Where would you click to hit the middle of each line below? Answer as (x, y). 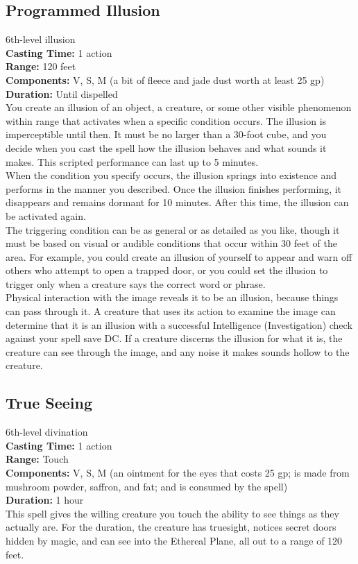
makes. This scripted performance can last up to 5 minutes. (132, 161)
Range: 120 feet (41, 66)
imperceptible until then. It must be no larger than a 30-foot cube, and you (166, 134)
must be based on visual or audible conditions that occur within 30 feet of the (171, 243)
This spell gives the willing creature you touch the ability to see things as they (172, 513)
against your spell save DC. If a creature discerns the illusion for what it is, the (174, 338)
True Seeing (49, 403)
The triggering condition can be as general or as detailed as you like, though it (173, 229)
